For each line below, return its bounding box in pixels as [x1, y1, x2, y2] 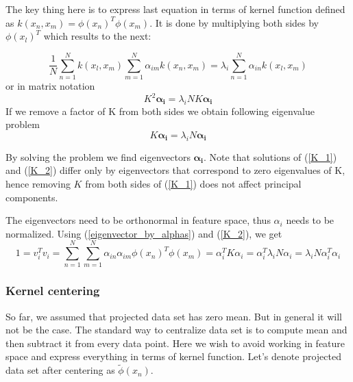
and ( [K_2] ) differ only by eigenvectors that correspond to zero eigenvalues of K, [5, 163, 345, 177]
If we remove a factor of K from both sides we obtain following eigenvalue [5, 103, 315, 118]
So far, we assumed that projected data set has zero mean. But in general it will [5, 309, 343, 323]
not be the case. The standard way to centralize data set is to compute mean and [5, 322, 348, 337]
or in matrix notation [5, 78, 95, 92]
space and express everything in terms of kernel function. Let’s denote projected [5, 349, 341, 364]
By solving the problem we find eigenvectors [5, 149, 191, 164]
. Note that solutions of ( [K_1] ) [203, 149, 337, 164]
